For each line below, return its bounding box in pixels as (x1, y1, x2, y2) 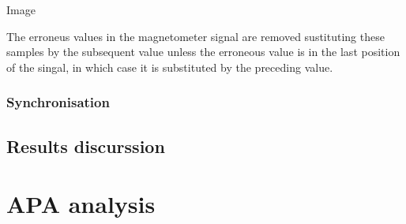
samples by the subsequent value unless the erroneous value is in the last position (6, 43, 400, 60)
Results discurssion (6, 133, 165, 158)
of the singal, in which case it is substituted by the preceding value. (6, 58, 333, 75)
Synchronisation (6, 92, 110, 112)
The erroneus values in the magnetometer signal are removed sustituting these (6, 28, 385, 44)
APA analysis (6, 188, 156, 220)
